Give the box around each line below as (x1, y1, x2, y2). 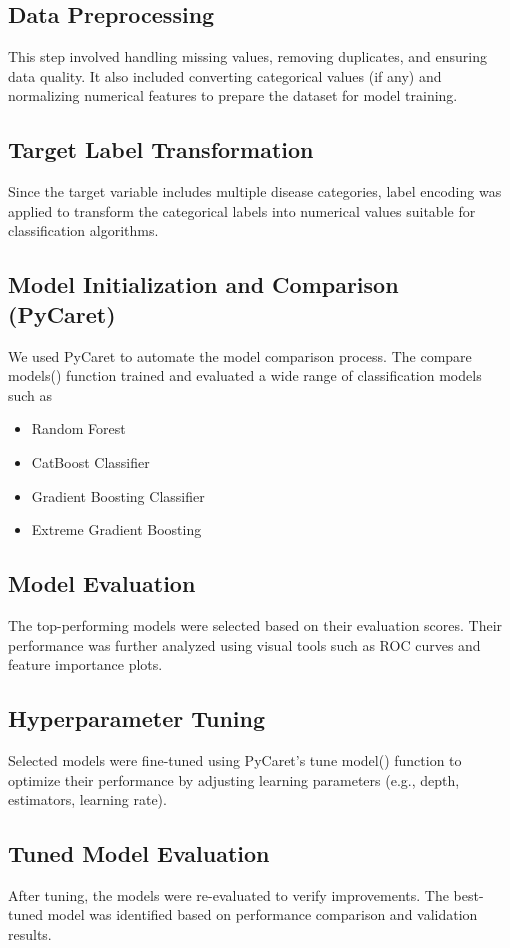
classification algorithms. (8, 220, 159, 241)
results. (8, 924, 52, 945)
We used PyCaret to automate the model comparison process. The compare (8, 345, 472, 366)
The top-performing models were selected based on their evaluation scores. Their (8, 614, 503, 635)
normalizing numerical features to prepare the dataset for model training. (8, 85, 458, 106)
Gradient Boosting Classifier (31, 485, 205, 506)
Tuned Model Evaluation (8, 838, 270, 869)
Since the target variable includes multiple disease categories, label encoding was (8, 181, 502, 202)
